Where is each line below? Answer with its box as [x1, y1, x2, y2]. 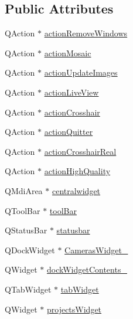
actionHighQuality [44, 165, 111, 177]
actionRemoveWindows [44, 27, 128, 39]
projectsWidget [46, 303, 102, 315]
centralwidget [52, 184, 101, 196]
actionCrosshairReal [44, 145, 117, 157]
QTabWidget [5, 283, 52, 295]
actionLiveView [44, 86, 99, 98]
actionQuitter [44, 125, 93, 138]
